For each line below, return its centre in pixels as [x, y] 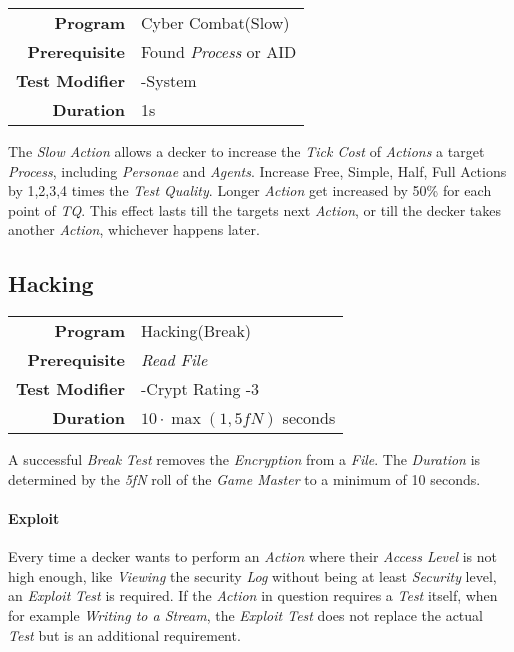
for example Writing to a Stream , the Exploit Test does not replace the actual [245, 614]
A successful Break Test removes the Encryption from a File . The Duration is [244, 459]
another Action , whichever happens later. [134, 229]
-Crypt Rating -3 [200, 389]
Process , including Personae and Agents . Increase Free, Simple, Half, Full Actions [257, 170]
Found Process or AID [219, 51]
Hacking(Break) [196, 331]
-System [169, 80]
